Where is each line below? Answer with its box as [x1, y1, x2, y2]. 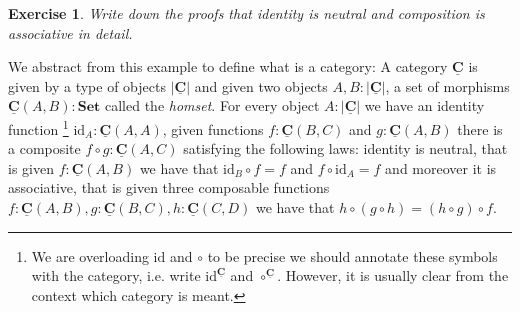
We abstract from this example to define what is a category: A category [8, 56, 448, 77]
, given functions [162, 118, 264, 139]
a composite [8, 138, 81, 159]
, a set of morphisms [385, 75, 510, 96]
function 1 [8, 115, 69, 139]
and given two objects [194, 75, 328, 96]
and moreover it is [385, 157, 497, 178]
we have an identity [364, 95, 485, 116]
